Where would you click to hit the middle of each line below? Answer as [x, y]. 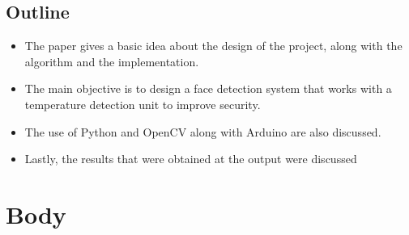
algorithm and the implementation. [112, 61]
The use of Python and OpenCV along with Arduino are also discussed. [203, 131]
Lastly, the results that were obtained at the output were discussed [191, 159]
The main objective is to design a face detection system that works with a [208, 88]
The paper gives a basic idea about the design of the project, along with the [213, 46]
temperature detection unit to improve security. [143, 104]
